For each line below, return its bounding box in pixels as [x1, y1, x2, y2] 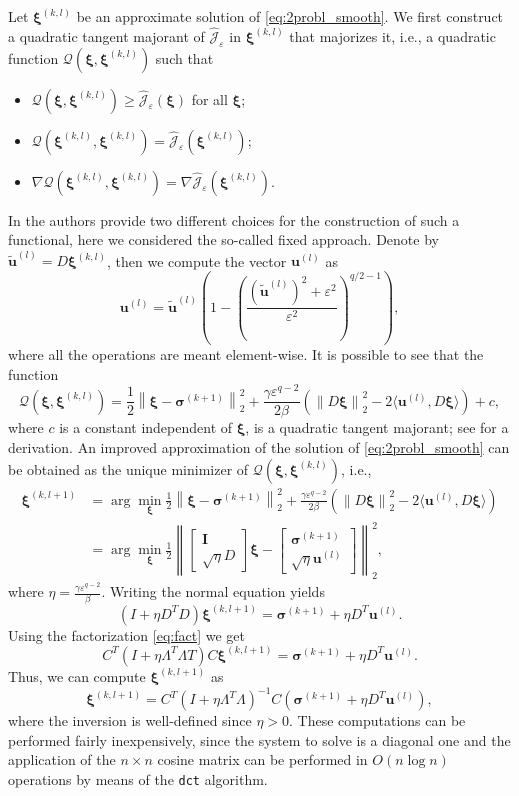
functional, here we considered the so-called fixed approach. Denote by [8, 229, 439, 250]
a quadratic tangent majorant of [8, 25, 205, 46]
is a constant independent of [59, 417, 233, 438]
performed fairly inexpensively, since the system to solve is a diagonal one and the [8, 729, 511, 750]
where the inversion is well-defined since [8, 710, 252, 731]
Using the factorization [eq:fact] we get [8, 624, 245, 645]
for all [191, 88, 228, 109]
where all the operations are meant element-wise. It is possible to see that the [8, 344, 484, 365]
